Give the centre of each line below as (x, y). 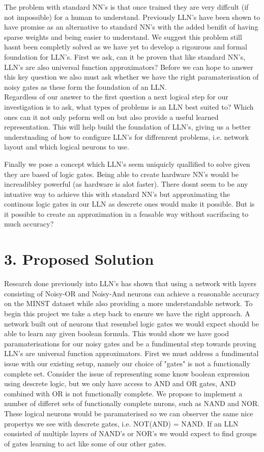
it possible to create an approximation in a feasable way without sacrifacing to (126, 214)
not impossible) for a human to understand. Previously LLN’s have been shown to (132, 17)
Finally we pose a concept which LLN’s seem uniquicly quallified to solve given (127, 164)
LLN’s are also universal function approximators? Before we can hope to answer (129, 67)
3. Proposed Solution (79, 259)
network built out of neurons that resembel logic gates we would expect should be (131, 323)
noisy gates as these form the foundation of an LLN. (86, 86)
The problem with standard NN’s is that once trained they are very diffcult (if (126, 7)
